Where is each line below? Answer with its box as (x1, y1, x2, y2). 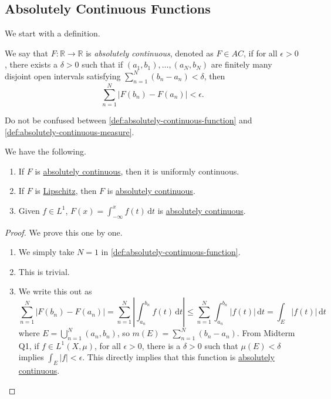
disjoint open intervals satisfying (5, 69, 121, 82)
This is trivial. (18, 265, 70, 277)
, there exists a (5, 58, 58, 71)
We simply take (18, 246, 75, 258)
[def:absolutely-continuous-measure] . (5, 125, 134, 138)
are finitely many (211, 58, 272, 71)
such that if (82, 58, 123, 71)
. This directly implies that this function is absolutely (82, 351, 275, 363)
